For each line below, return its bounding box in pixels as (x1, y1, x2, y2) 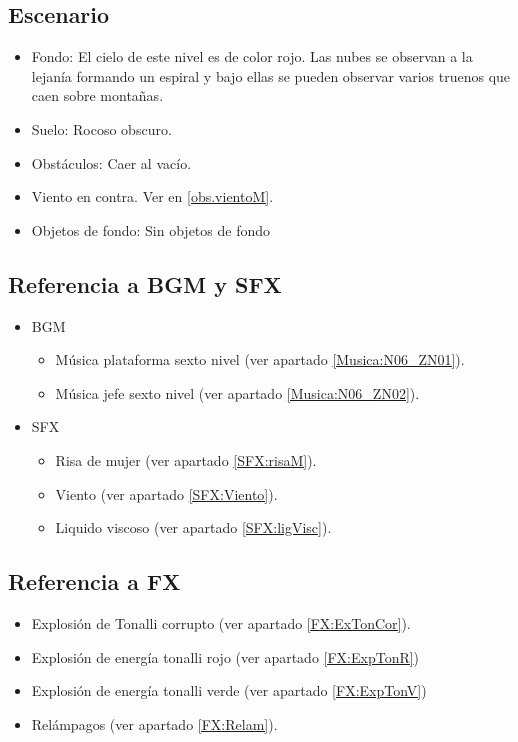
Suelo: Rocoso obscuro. (31, 118, 172, 139)
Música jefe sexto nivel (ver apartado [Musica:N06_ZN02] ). (55, 382, 420, 403)
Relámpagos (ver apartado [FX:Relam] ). (31, 713, 278, 734)
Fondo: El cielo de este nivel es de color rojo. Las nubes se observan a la (31, 46, 473, 67)
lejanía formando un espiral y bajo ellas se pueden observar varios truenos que (31, 65, 511, 86)
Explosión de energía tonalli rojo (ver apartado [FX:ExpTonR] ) (31, 646, 420, 667)
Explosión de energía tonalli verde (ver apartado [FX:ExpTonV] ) (31, 680, 427, 701)
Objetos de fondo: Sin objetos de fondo (31, 219, 270, 240)
